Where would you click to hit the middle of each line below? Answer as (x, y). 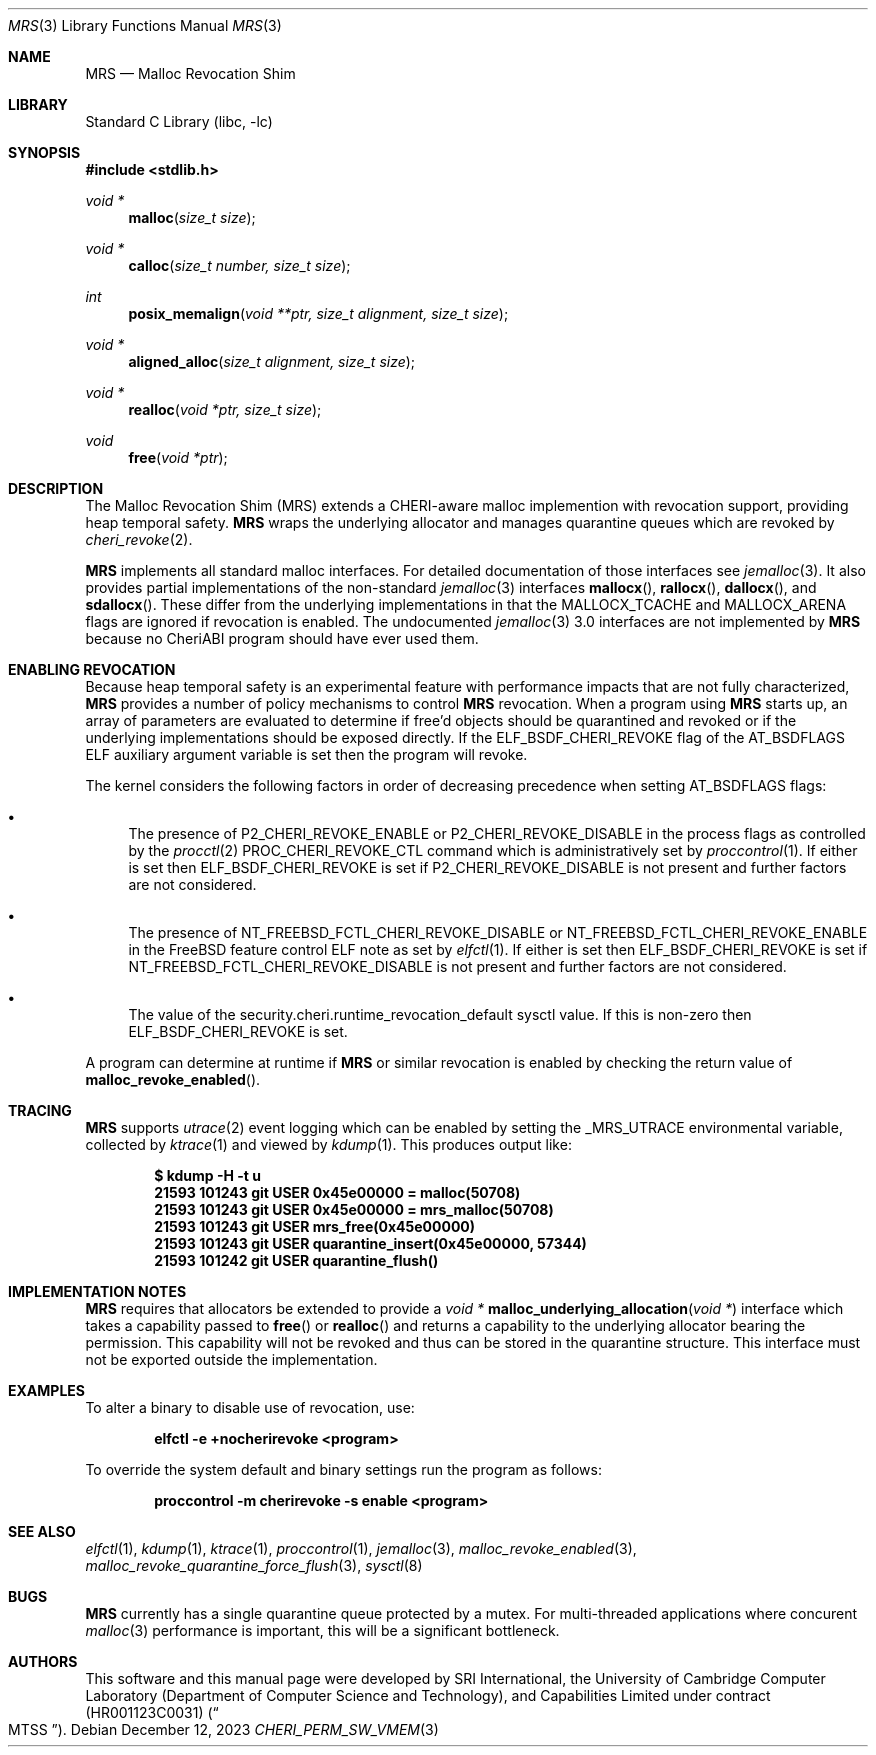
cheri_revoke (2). (139, 539)
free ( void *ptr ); (178, 457)
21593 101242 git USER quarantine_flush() (296, 1260)
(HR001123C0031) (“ (152, 1712)
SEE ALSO (42, 1531)
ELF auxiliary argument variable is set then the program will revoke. (306, 754)
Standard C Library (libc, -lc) (179, 121)
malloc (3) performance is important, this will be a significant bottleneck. (322, 1630)
